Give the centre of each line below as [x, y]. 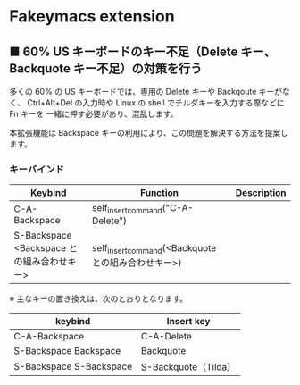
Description [261, 193]
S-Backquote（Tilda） [189, 367]
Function [159, 193]
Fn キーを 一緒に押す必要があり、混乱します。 [94, 114]
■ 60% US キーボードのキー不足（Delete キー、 [142, 51]
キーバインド [37, 169]
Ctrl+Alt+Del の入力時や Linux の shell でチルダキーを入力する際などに [155, 103]
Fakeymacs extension [92, 17]
